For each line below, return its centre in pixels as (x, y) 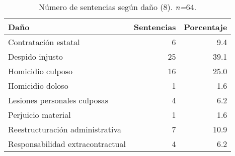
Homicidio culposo (41, 71)
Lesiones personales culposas (58, 100)
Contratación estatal (44, 42)
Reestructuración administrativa (65, 129)
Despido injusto (35, 56)
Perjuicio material (40, 115)
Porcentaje (206, 27)
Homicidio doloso (38, 86)
